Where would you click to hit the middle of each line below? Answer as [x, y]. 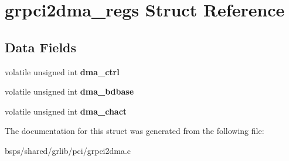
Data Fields [41, 47]
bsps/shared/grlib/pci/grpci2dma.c [68, 150]
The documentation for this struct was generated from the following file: [135, 131]
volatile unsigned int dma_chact [66, 111]
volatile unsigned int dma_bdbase [69, 91]
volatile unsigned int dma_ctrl [62, 71]
